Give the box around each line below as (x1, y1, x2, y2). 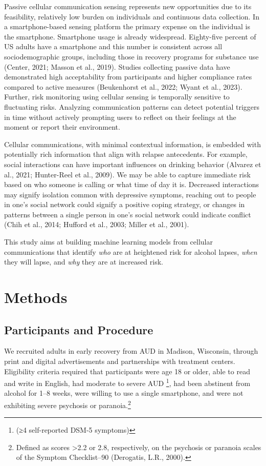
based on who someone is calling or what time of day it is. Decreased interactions (4, 179, 259, 190)
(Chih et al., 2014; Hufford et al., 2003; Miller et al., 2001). (4, 219, 189, 230)
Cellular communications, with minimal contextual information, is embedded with (4, 138, 261, 149)
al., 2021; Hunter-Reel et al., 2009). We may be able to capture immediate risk (4, 169, 251, 179)
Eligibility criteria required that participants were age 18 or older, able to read (4, 366, 250, 376)
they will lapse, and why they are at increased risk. (4, 256, 163, 267)
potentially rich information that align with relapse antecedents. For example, (4, 149, 248, 159)
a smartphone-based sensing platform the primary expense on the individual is (4, 21, 250, 32)
